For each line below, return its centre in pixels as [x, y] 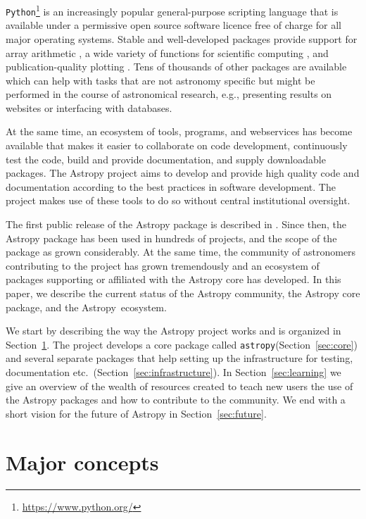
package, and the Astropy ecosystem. [86, 307]
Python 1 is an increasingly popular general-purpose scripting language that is [172, 10]
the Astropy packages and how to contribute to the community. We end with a [176, 400]
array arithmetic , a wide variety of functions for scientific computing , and [167, 52]
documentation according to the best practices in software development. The [171, 186]
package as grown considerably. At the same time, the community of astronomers [181, 252]
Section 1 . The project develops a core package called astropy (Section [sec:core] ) [182, 344]
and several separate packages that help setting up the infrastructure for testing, [179, 358]
